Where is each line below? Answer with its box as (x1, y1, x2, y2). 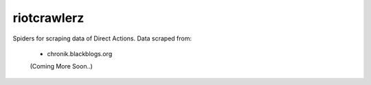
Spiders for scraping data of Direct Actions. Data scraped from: (12, 34, 192, 42)
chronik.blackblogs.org (47, 49, 113, 58)
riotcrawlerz (12, 10, 85, 25)
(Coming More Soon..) (30, 62, 93, 71)
